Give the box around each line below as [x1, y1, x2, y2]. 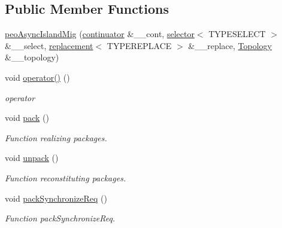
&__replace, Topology [188, 39, 272, 51]
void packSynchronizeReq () [5, 191, 107, 204]
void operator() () [5, 71, 70, 83]
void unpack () [5, 151, 59, 164]
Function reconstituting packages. [5, 171, 126, 184]
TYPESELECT [208, 28, 266, 40]
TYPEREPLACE [107, 39, 172, 51]
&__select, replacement [5, 39, 93, 51]
